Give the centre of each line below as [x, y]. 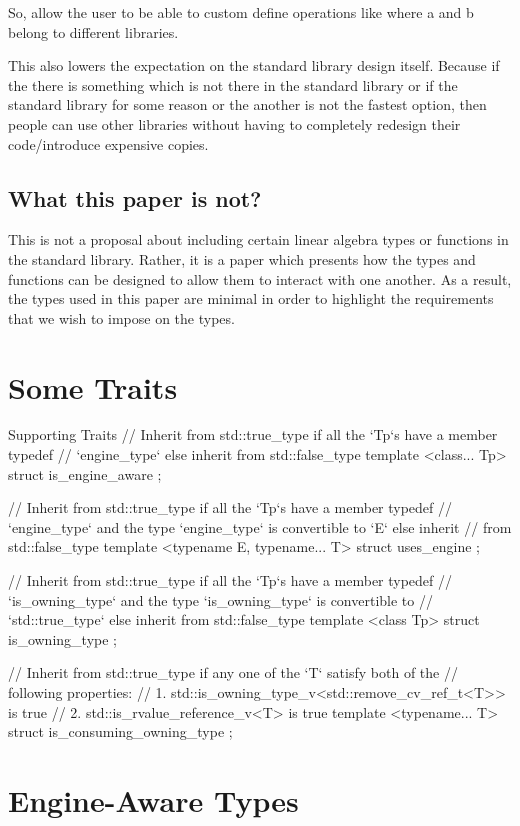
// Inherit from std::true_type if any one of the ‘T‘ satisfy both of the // [233, 672]
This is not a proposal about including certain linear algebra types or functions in [258, 239]
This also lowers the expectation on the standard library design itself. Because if [254, 65]
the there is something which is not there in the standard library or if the [233, 84]
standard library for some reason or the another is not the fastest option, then [247, 104]
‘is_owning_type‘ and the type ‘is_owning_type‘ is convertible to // [220, 599]
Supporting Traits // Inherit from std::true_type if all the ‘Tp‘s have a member [253, 434]
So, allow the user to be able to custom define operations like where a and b [241, 12]
